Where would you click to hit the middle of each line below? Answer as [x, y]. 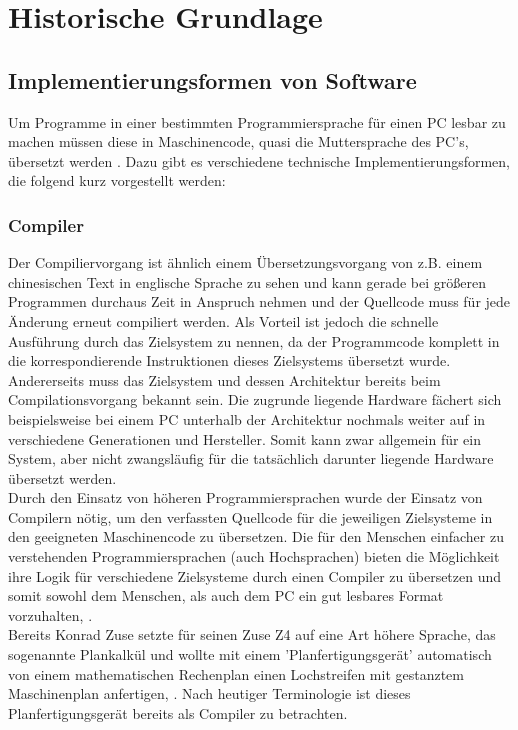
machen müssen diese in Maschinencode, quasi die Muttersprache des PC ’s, [238, 141]
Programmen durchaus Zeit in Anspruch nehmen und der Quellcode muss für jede [259, 301]
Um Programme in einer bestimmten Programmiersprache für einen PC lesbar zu [257, 121]
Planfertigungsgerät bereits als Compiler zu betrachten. [178, 712]
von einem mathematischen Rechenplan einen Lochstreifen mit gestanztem [236, 673]
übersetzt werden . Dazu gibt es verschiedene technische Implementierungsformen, [259, 160]
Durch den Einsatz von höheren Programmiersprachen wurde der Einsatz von [245, 497]
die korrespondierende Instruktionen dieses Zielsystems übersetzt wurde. [229, 360]
